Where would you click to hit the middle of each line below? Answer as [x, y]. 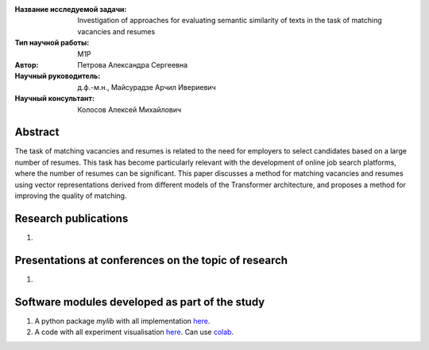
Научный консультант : [55, 99]
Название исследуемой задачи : [71, 9]
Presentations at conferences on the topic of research [151, 260]
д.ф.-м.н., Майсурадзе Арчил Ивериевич [147, 87]
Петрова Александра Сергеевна [133, 64]
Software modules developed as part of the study [140, 302]
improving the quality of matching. [71, 196]
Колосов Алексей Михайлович [129, 109]
